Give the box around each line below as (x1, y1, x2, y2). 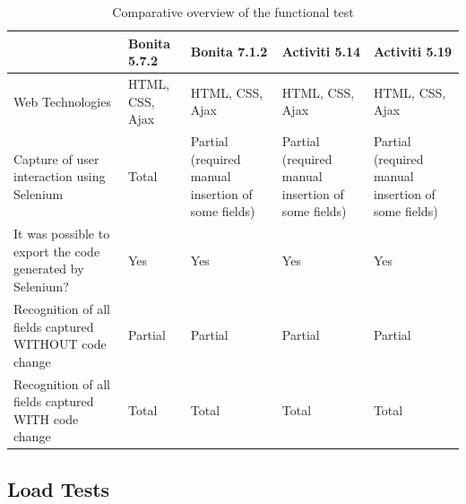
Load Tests (7, 474, 110, 502)
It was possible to (13, 224, 110, 243)
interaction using (13, 167, 106, 186)
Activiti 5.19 (373, 42, 453, 61)
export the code (13, 241, 100, 260)
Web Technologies (13, 91, 111, 110)
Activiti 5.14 (281, 42, 361, 61)
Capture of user (13, 149, 99, 168)
